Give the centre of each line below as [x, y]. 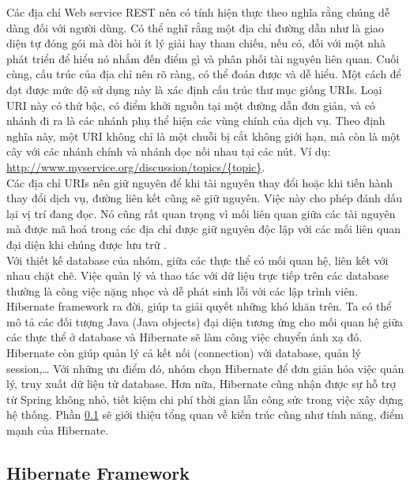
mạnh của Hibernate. [58, 430]
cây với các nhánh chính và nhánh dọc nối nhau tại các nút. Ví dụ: [169, 151]
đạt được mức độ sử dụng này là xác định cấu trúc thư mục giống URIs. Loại [194, 89]
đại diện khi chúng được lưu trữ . [87, 244]
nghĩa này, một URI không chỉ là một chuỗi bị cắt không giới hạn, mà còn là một [203, 136]
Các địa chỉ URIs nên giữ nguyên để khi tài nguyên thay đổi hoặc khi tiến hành [200, 182]
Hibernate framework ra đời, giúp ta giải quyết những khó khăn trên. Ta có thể [199, 306]
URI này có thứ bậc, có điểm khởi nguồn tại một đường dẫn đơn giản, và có [191, 105]
